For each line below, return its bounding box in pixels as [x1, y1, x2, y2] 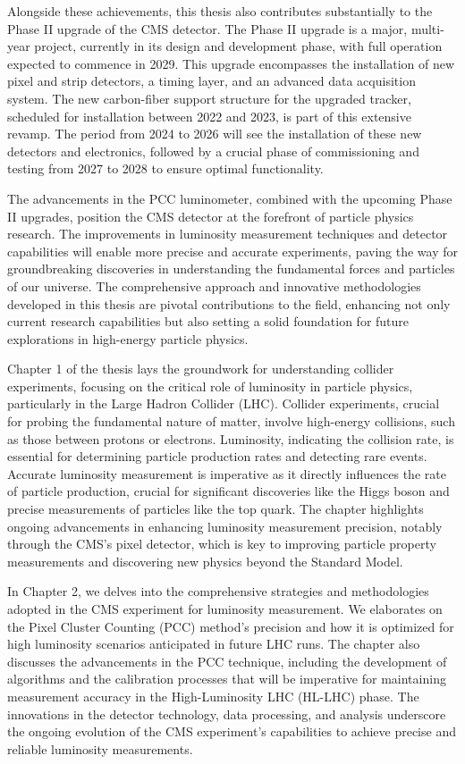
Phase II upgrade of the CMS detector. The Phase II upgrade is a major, [7, 19, 408, 38]
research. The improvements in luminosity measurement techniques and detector [7, 224, 448, 243]
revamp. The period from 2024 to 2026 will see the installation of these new [7, 124, 422, 143]
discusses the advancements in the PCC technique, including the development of [7, 651, 447, 670]
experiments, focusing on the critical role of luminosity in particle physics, [7, 376, 413, 395]
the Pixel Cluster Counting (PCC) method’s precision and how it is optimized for [7, 617, 454, 635]
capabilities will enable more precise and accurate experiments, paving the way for [7, 241, 459, 260]
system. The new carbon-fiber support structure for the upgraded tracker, [7, 88, 411, 107]
